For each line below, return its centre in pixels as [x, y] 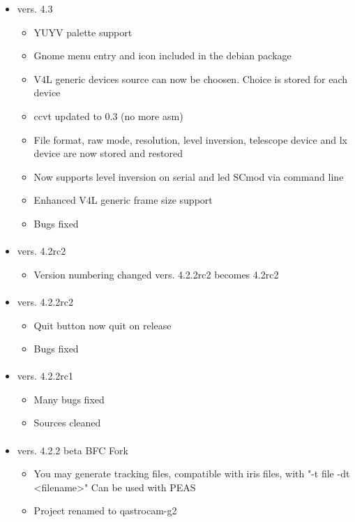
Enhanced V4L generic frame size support [123, 200]
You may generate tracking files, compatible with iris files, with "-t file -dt [192, 473]
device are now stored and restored [108, 153]
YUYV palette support [83, 32]
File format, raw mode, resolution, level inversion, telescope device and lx [190, 139]
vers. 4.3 [35, 8]
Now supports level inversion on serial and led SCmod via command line [189, 176]
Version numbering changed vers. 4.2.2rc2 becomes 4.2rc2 [156, 274]
